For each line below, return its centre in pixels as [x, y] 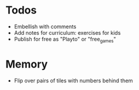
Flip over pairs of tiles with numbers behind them [73, 81]
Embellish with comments [45, 26]
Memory [27, 64]
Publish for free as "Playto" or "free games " [65, 40]
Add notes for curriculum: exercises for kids [67, 32]
